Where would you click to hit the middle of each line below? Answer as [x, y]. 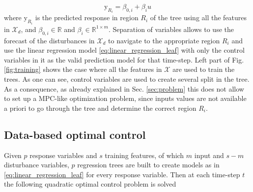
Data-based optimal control [75, 134]
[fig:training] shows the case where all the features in [83, 69]
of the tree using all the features [198, 17]
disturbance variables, [37, 165]
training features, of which [144, 155]
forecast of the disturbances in [49, 40]
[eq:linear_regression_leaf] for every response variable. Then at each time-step [122, 174]
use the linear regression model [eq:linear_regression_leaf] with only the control [124, 50]
